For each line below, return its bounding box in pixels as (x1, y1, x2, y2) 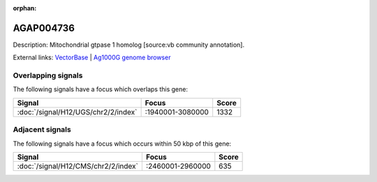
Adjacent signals (13, 125, 71, 135)
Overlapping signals (13, 70, 83, 80)
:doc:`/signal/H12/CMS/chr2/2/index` (17, 161, 139, 171)
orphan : (13, 4, 37, 12)
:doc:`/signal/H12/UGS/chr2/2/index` (17, 107, 138, 116)
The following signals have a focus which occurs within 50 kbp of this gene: (13, 139, 232, 148)
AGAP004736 (13, 22, 75, 34)
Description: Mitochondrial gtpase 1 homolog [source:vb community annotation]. (13, 40, 244, 49)
